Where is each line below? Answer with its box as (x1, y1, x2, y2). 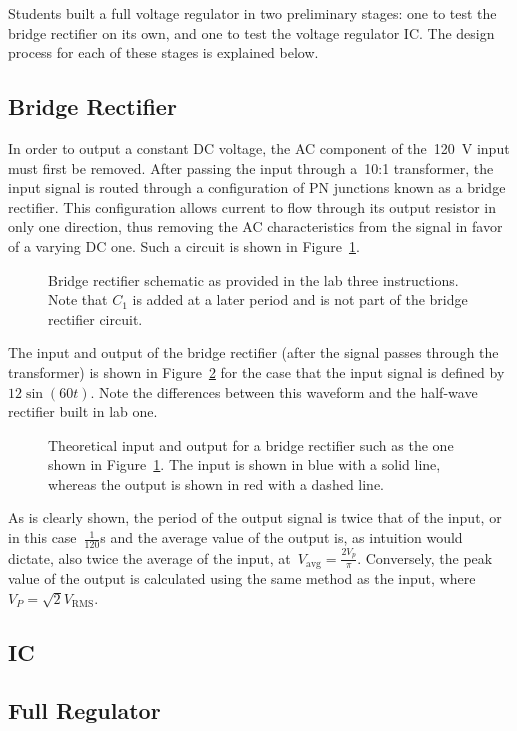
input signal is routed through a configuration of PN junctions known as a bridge (8, 177, 506, 198)
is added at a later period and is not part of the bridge (132, 289, 468, 310)
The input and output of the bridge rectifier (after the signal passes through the (8, 342, 499, 363)
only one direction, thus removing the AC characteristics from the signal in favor (8, 216, 503, 237)
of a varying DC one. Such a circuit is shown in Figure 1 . (8, 235, 360, 256)
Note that (48, 289, 108, 310)
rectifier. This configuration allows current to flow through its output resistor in (8, 196, 497, 217)
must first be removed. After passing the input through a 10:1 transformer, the (8, 157, 494, 178)
